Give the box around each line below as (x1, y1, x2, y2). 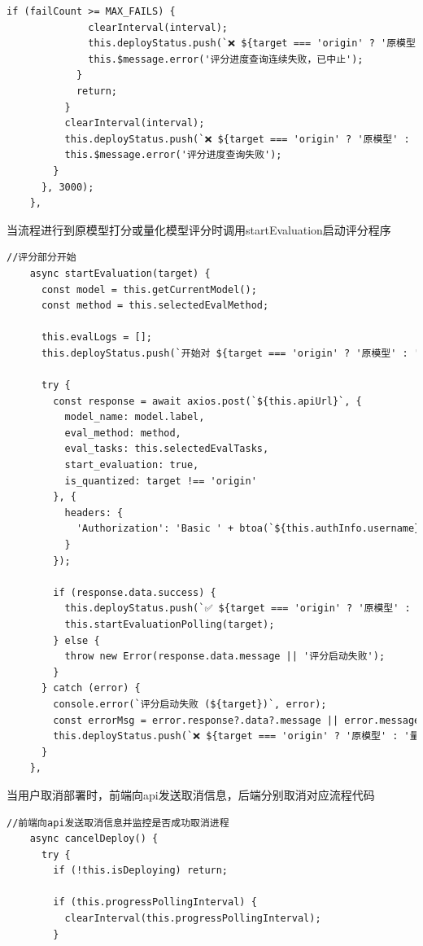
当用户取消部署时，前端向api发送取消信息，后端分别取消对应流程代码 (7, 786, 375, 803)
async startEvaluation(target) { (29, 267, 211, 279)
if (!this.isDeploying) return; (53, 865, 229, 877)
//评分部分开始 (7, 252, 76, 264)
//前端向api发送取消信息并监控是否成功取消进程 (7, 817, 229, 829)
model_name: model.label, (64, 411, 205, 423)
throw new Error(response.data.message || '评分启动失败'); (64, 650, 386, 663)
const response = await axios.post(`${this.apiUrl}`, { (53, 395, 362, 407)
